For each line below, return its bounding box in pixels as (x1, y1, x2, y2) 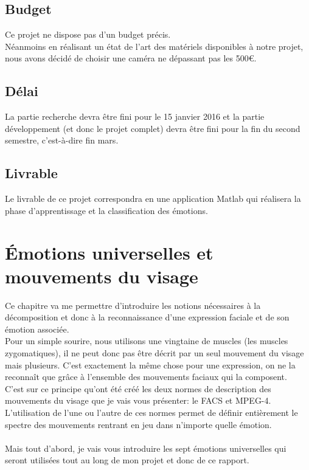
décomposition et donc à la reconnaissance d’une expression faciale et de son (5, 311, 290, 323)
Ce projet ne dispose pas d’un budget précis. (5, 28, 171, 41)
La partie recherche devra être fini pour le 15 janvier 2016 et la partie (5, 110, 265, 123)
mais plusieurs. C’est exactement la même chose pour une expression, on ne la (5, 358, 296, 371)
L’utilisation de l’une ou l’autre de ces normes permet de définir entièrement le (5, 406, 298, 419)
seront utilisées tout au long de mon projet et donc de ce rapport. (5, 454, 249, 466)
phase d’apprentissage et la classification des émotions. (5, 204, 208, 216)
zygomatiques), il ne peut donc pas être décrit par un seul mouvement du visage (5, 347, 304, 359)
